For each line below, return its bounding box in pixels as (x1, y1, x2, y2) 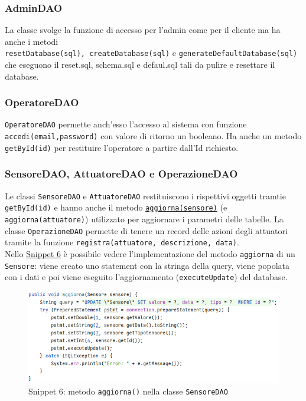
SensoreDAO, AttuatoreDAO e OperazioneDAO (5, 166, 238, 181)
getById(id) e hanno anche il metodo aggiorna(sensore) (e (5, 201, 227, 213)
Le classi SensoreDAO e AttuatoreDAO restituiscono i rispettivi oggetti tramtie (5, 189, 286, 202)
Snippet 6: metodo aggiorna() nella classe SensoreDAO (28, 385, 228, 397)
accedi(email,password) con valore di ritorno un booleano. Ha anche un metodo (5, 130, 302, 142)
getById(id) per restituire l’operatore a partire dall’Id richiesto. (5, 141, 239, 153)
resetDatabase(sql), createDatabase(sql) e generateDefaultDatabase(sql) (5, 47, 298, 59)
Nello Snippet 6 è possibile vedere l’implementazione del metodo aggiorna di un (5, 247, 295, 259)
